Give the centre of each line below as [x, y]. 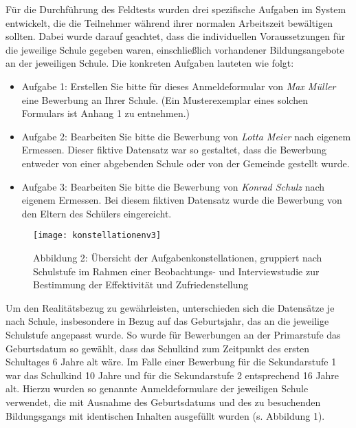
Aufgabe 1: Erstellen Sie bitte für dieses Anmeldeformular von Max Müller [179, 86]
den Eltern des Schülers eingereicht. [97, 213]
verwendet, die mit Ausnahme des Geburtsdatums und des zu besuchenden [163, 402]
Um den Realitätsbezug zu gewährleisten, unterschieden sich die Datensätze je [170, 307]
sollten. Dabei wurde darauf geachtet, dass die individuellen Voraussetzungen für [176, 36]
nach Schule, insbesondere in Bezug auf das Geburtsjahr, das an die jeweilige [167, 321]
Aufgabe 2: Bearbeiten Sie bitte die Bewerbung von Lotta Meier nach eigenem [186, 136]
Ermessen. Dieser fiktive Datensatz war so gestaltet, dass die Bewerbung [174, 150]
